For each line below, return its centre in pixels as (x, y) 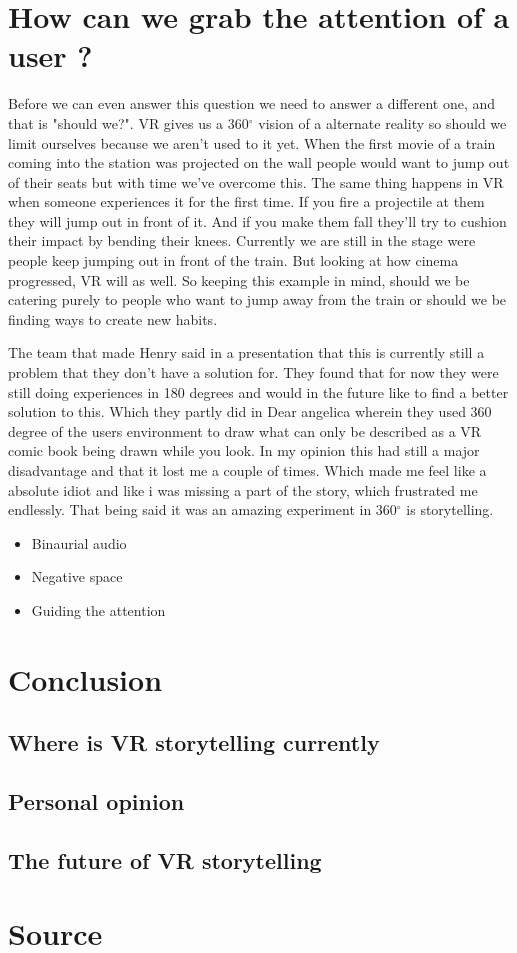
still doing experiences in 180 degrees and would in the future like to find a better (258, 391)
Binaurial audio (79, 542)
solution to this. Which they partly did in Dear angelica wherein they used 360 (250, 411)
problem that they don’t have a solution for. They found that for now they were (253, 372)
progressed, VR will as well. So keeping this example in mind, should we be (239, 279)
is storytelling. (450, 509)
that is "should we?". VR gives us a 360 (128, 122)
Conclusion (85, 678)
